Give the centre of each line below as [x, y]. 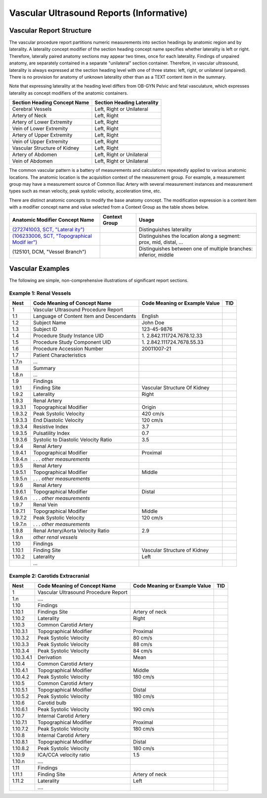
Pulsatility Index [51, 433]
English [150, 316]
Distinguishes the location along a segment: [190, 236]
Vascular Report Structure [50, 30]
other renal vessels [55, 537]
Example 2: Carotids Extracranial [49, 576]
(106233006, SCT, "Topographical [52, 236]
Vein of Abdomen [32, 161]
